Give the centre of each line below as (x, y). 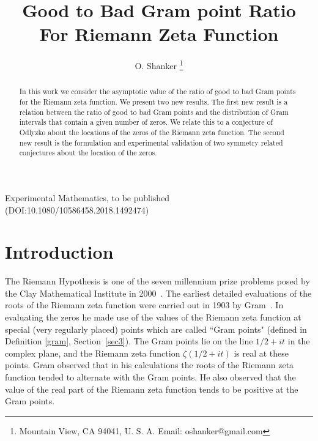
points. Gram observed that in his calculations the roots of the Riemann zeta (150, 365)
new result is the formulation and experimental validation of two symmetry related (151, 142)
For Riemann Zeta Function (159, 34)
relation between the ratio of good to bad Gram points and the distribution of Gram (154, 112)
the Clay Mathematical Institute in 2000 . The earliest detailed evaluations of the (158, 293)
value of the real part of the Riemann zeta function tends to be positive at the (152, 389)
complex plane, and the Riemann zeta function (93, 353)
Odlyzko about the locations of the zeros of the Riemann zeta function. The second (152, 132)
